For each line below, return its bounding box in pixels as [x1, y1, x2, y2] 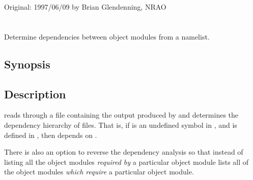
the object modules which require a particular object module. [4, 166, 194, 177]
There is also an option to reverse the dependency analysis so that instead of [4, 147, 243, 157]
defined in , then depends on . [4, 129, 97, 140]
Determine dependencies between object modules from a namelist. [4, 31, 210, 42]
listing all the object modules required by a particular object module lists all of [4, 156, 249, 167]
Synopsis [4, 56, 50, 71]
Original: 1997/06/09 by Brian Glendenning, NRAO [4, 2, 166, 12]
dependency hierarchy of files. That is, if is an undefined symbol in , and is [4, 119, 237, 130]
